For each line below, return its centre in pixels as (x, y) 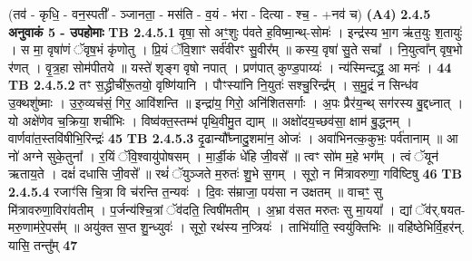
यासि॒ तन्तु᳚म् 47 (43, 244)
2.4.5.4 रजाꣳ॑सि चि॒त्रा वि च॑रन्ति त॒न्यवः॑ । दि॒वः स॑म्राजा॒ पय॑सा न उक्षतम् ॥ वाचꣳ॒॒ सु (195, 191)
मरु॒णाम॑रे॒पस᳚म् (38, 227)
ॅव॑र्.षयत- (438, 209)
